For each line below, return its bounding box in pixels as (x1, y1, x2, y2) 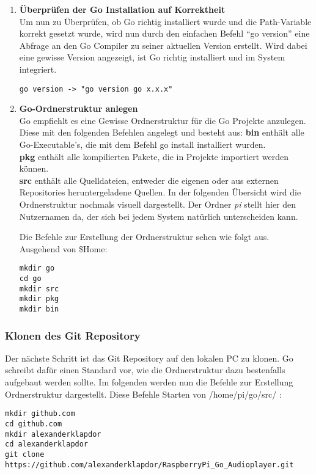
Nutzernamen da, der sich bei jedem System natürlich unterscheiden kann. (19, 210, 298, 222)
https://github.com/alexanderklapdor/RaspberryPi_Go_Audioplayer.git (5, 460, 294, 469)
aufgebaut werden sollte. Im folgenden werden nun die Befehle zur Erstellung (5, 376, 293, 388)
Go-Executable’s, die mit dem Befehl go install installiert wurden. (19, 138, 266, 150)
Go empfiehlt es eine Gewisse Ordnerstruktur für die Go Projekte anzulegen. (19, 114, 306, 126)
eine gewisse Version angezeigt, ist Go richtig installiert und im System (19, 51, 285, 64)
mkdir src (19, 284, 59, 293)
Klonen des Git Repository (5, 327, 141, 343)
